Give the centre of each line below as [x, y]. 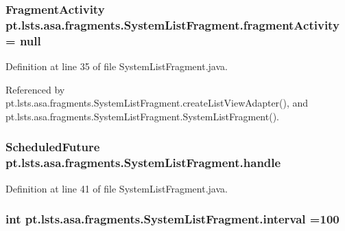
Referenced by [35, 89]
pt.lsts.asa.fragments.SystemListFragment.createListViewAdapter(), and [157, 103]
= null [23, 40]
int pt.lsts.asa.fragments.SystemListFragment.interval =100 [172, 219]
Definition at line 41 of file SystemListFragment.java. [117, 188]
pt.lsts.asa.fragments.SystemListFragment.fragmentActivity [172, 24]
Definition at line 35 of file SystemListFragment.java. [117, 66]
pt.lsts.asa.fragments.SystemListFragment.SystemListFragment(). [142, 116]
